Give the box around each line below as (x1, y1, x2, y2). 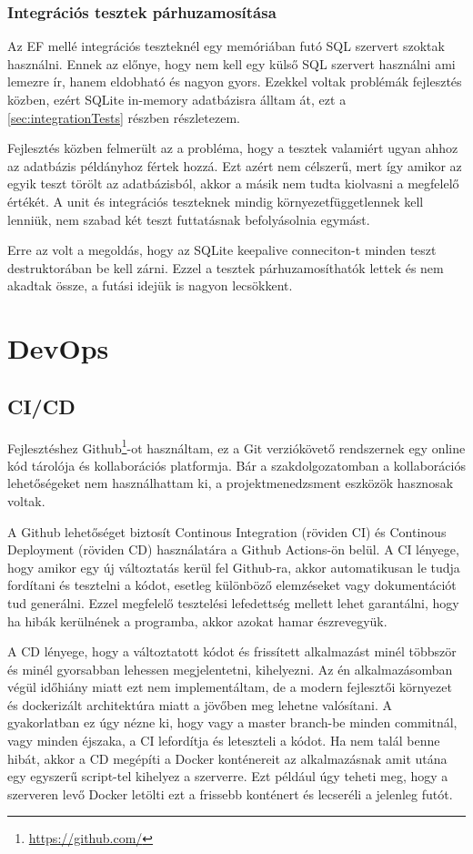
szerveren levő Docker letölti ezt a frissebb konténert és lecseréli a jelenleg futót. (7, 784, 453, 803)
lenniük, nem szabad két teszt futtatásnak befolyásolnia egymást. (7, 209, 370, 229)
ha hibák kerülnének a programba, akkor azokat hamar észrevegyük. (7, 611, 387, 630)
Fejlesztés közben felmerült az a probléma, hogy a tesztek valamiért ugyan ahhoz (7, 138, 458, 158)
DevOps (7, 330, 109, 367)
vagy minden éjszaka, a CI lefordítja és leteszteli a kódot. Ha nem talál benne (7, 731, 440, 750)
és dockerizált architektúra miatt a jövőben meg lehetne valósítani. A (7, 695, 392, 714)
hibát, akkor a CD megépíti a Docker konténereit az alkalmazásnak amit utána (7, 748, 448, 768)
